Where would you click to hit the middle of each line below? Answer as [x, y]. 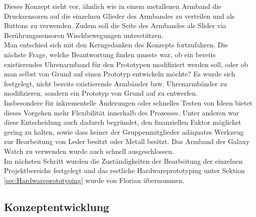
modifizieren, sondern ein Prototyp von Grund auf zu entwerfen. [101, 93]
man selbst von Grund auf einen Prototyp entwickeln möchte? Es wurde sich [120, 74]
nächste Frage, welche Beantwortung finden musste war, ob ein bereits [110, 54]
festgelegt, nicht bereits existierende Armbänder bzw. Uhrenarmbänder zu [116, 83]
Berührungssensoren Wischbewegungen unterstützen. [84, 35]
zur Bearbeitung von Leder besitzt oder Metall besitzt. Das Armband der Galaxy [127, 141]
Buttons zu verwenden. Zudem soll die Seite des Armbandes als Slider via [115, 25]
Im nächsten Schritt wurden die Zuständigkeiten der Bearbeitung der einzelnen [123, 161]
